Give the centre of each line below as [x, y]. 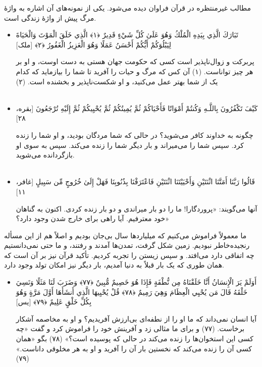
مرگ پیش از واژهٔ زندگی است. [50, 17]
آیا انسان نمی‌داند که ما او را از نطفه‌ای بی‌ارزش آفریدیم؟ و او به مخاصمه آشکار [136, 318]
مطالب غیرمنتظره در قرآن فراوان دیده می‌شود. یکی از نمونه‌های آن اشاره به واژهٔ [128, 8]
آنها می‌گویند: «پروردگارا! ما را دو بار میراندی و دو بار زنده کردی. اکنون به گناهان [137, 208]
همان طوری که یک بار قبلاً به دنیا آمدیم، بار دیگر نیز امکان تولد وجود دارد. [114, 265]
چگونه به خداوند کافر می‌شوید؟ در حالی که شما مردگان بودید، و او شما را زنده [135, 135]
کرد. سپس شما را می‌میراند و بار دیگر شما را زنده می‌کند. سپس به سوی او [130, 145]
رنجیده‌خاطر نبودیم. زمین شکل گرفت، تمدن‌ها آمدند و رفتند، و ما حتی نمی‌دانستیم [127, 245]
